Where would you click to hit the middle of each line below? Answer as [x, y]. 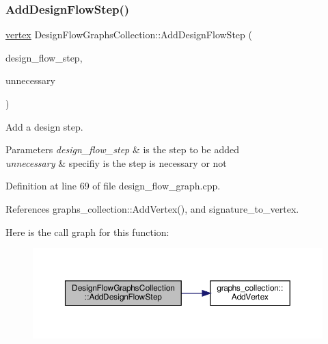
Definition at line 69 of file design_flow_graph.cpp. [113, 186]
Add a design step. [44, 126]
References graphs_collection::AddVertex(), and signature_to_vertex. [152, 208]
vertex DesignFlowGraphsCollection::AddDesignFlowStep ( [129, 35]
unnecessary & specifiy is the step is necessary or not [116, 162]
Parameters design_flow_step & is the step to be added [122, 149]
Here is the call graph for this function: [87, 231]
